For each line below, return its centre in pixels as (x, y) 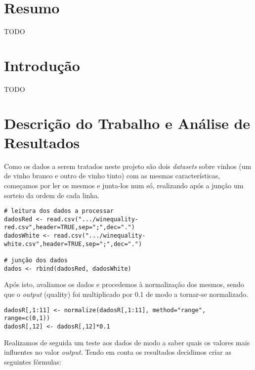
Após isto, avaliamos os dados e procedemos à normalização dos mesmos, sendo (124, 284)
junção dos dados (39, 261)
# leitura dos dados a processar (59, 211)
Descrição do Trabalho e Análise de (127, 123)
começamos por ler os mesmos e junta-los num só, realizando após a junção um (124, 185)
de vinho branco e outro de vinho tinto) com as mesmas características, (112, 176)
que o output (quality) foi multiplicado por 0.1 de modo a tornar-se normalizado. (126, 294)
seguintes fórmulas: (33, 361)
